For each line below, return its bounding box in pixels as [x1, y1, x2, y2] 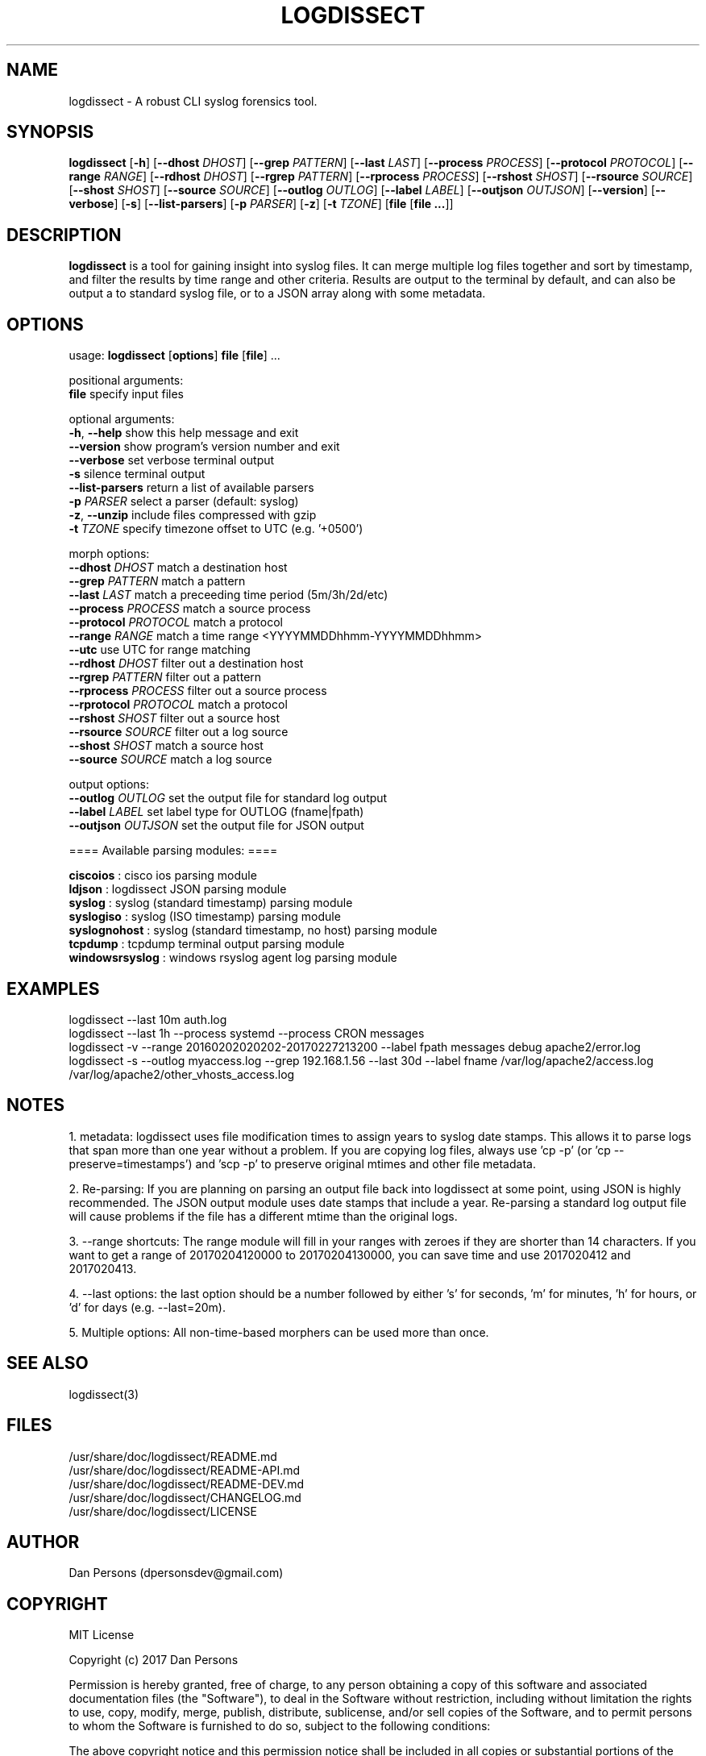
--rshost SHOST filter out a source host [69, 711, 280, 726]
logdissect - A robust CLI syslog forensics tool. [69, 94, 318, 108]
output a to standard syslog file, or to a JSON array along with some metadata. [69, 286, 486, 301]
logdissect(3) [69, 1387, 139, 1401]
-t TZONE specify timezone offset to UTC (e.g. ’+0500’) [69, 522, 363, 536]
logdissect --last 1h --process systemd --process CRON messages [69, 1026, 425, 1040]
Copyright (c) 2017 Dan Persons [69, 1653, 239, 1667]
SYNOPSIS [6, 122, 94, 143]
